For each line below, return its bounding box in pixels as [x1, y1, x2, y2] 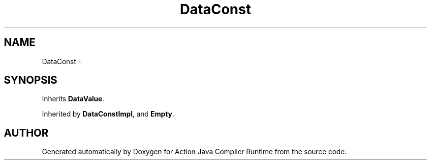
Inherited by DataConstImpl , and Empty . [42, 110, 175, 118]
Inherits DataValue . [42, 94, 104, 103]
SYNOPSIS [4, 74, 58, 87]
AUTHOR [4, 126, 49, 139]
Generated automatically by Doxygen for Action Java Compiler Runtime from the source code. [42, 147, 347, 156]
